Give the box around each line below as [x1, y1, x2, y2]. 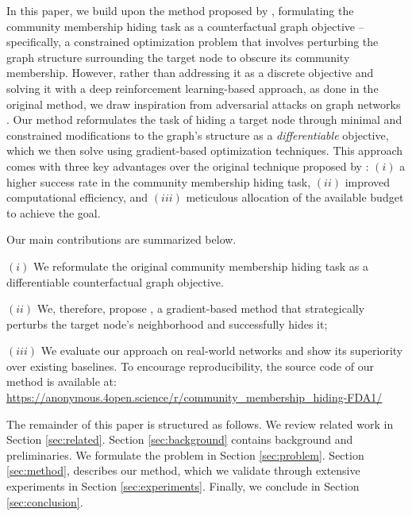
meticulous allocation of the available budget [186, 189, 404, 206]
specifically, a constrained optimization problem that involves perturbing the [6, 33, 379, 50]
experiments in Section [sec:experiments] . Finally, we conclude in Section [6, 478, 360, 495]
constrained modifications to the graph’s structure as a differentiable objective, [6, 126, 389, 143]
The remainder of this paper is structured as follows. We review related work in [6, 415, 394, 432]
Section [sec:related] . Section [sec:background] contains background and [6, 431, 353, 448]
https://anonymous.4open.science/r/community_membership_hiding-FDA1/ [6, 389, 383, 406]
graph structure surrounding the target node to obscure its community [6, 48, 350, 65]
